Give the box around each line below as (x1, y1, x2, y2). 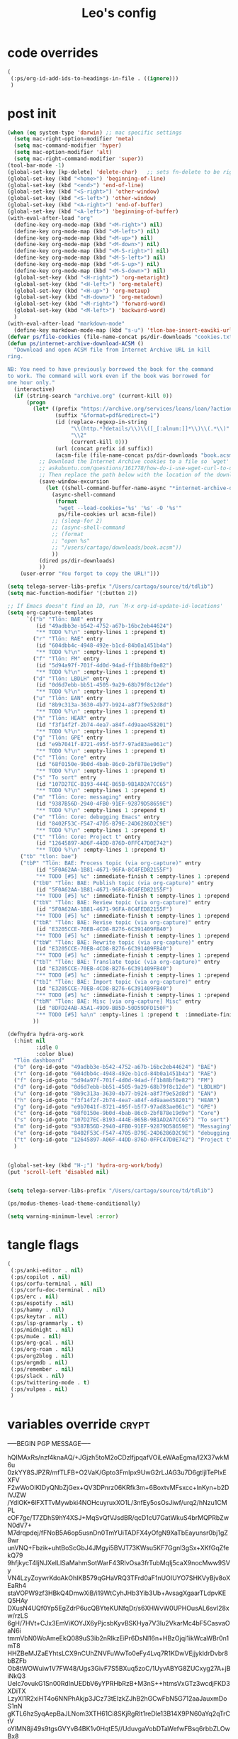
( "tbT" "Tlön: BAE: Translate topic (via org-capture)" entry (33, 959, 220, 966)
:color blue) (35, 1050, 74, 1057)
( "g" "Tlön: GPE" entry (33, 734, 103, 742)
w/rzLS (7, 1611, 28, 1620)
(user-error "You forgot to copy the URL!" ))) (20, 570, 160, 577)
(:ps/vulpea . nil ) (10, 1385, 69, 1393)
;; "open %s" (52, 537, 91, 544)
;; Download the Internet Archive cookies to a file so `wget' (38, 458, 230, 465)
